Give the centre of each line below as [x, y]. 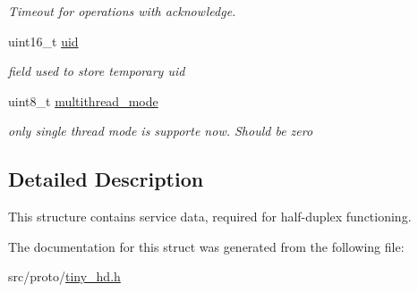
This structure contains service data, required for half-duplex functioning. [210, 217]
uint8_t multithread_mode [83, 100]
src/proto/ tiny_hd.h [64, 276]
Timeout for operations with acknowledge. [122, 11]
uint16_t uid [43, 41]
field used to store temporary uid [97, 71]
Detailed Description [106, 179]
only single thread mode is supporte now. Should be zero [161, 131]
